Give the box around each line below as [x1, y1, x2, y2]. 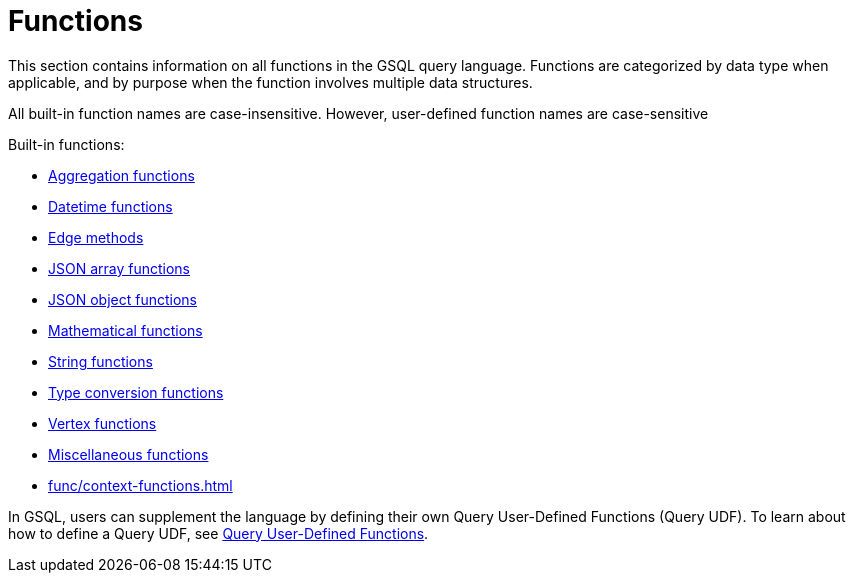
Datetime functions [48, 197, 173, 215]
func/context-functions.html [48, 476, 233, 494]
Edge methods [48, 228, 144, 246]
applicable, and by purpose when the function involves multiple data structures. [8, 73, 533, 91]
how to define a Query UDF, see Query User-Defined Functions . [8, 524, 429, 542]
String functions [48, 352, 153, 370]
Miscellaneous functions [48, 445, 209, 463]
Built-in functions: [8, 135, 125, 153]
